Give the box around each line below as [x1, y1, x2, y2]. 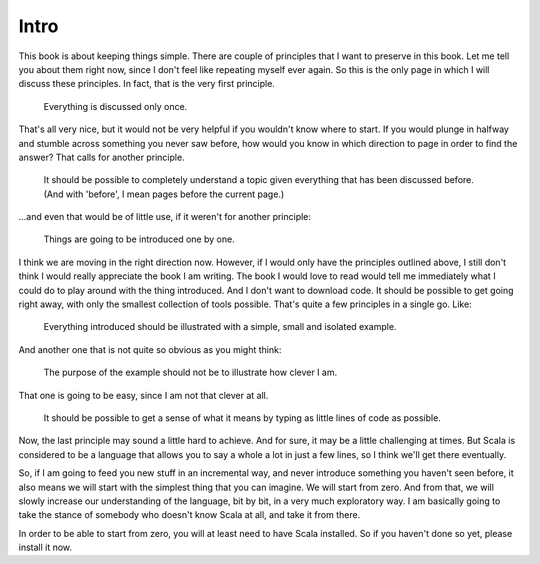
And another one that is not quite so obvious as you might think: [18, 343, 282, 355]
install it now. [18, 541, 73, 554]
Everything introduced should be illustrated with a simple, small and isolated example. [43, 321, 397, 333]
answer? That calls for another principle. [18, 151, 185, 163]
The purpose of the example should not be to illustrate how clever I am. [43, 366, 338, 379]
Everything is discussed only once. [43, 100, 188, 112]
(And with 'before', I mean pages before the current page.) [43, 188, 285, 200]
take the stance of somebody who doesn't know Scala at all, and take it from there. [18, 509, 361, 521]
